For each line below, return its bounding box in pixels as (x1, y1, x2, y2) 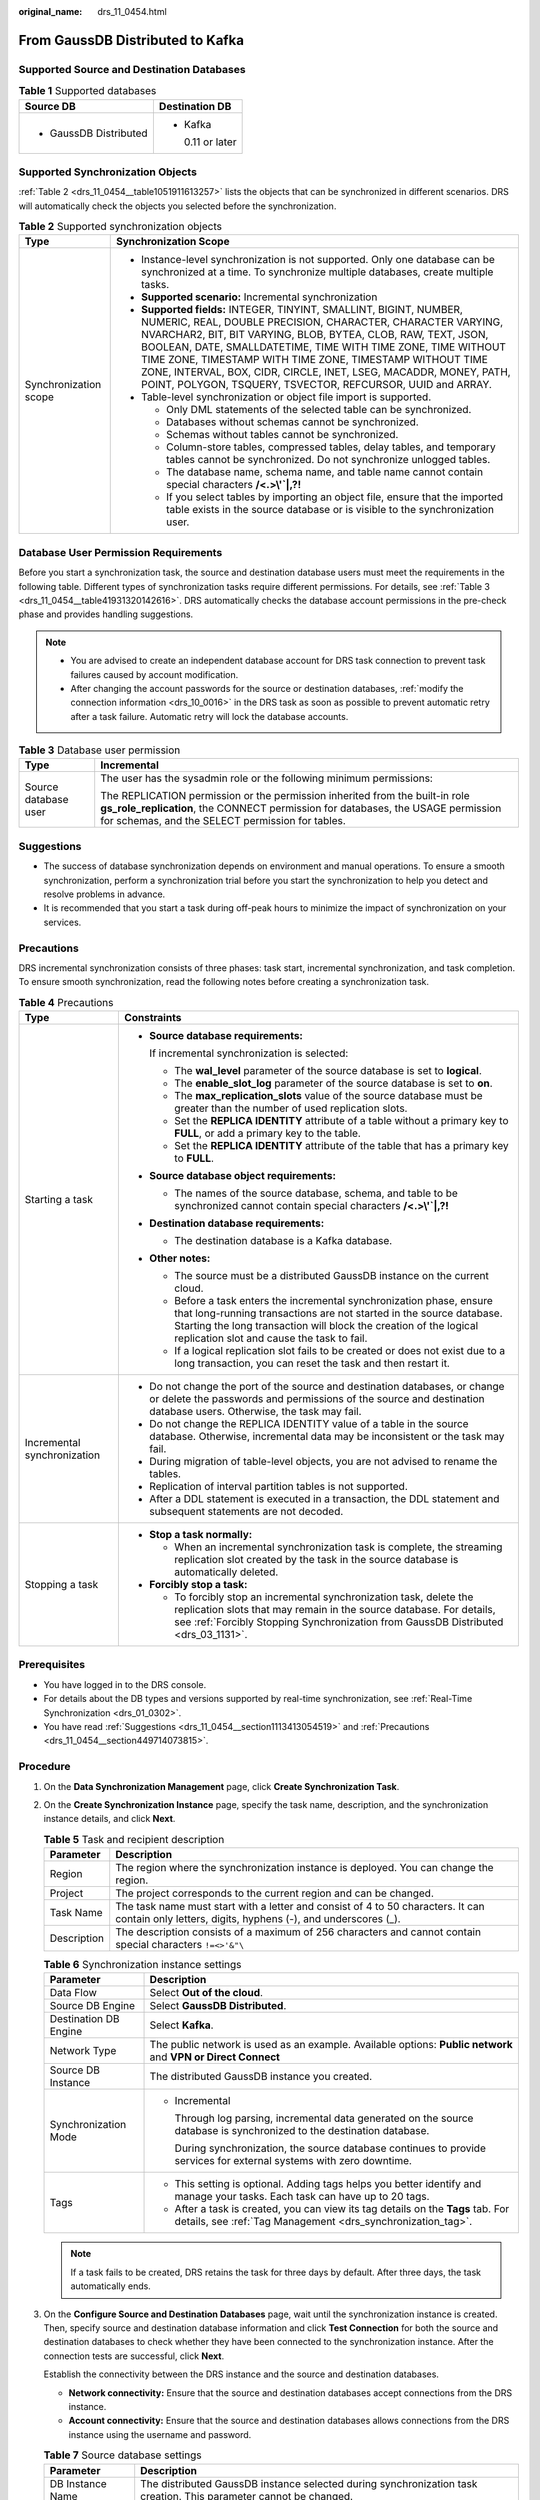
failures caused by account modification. (70, 668, 239, 680)
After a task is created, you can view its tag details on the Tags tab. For (174, 2202, 510, 2216)
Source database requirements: (149, 1029, 304, 1043)
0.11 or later (183, 135, 237, 149)
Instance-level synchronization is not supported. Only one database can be (140, 253, 495, 267)
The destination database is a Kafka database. (174, 1234, 393, 1248)
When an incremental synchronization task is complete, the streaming (174, 1540, 503, 1554)
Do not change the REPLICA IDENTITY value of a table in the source (149, 1417, 469, 1431)
